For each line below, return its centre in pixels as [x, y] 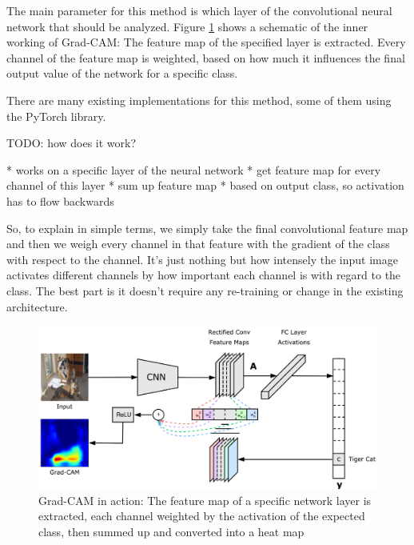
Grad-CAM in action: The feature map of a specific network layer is [205, 500]
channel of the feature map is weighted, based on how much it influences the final [206, 57]
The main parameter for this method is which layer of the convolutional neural [199, 10]
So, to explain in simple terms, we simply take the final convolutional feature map [207, 228]
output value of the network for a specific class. [122, 73]
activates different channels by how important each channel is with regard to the [204, 275]
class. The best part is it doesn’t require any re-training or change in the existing [205, 290]
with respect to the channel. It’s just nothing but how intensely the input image [202, 259]
